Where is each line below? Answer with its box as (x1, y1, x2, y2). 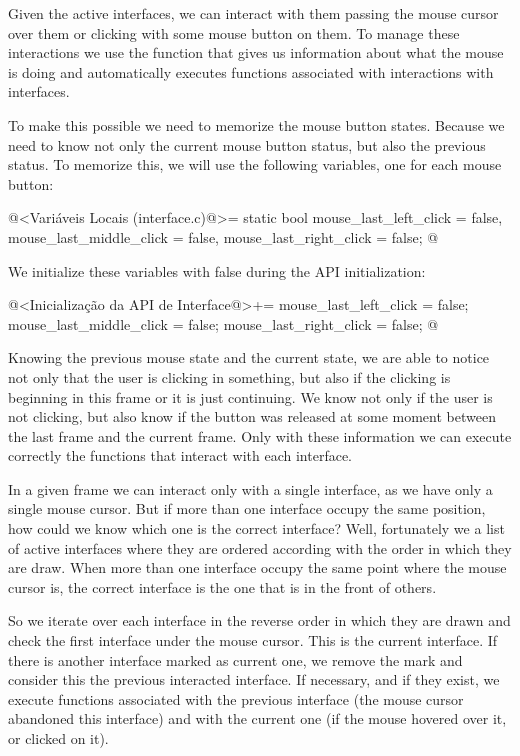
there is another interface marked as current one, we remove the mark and (8, 649, 463, 670)
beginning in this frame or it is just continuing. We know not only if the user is (8, 386, 493, 407)
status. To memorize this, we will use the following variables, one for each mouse (8, 154, 502, 175)
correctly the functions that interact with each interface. (8, 445, 353, 466)
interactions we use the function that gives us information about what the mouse (8, 42, 504, 63)
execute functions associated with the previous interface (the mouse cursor (8, 688, 464, 709)
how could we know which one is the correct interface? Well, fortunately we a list (8, 518, 505, 539)
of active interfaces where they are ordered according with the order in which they (8, 537, 512, 558)
